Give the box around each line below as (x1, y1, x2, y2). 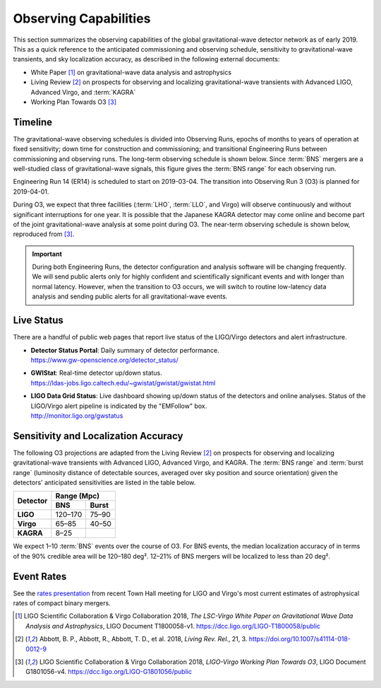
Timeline (13, 116, 53, 128)
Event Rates (13, 570, 67, 583)
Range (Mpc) (55, 491, 100, 501)
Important (32, 250, 63, 258)
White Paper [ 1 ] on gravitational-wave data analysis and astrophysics (30, 68, 232, 76)
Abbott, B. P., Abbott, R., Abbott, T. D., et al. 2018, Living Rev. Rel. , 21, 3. (39, 635, 248, 643)
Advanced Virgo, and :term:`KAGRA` (30, 88, 136, 96)
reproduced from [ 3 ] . (13, 230, 75, 238)
